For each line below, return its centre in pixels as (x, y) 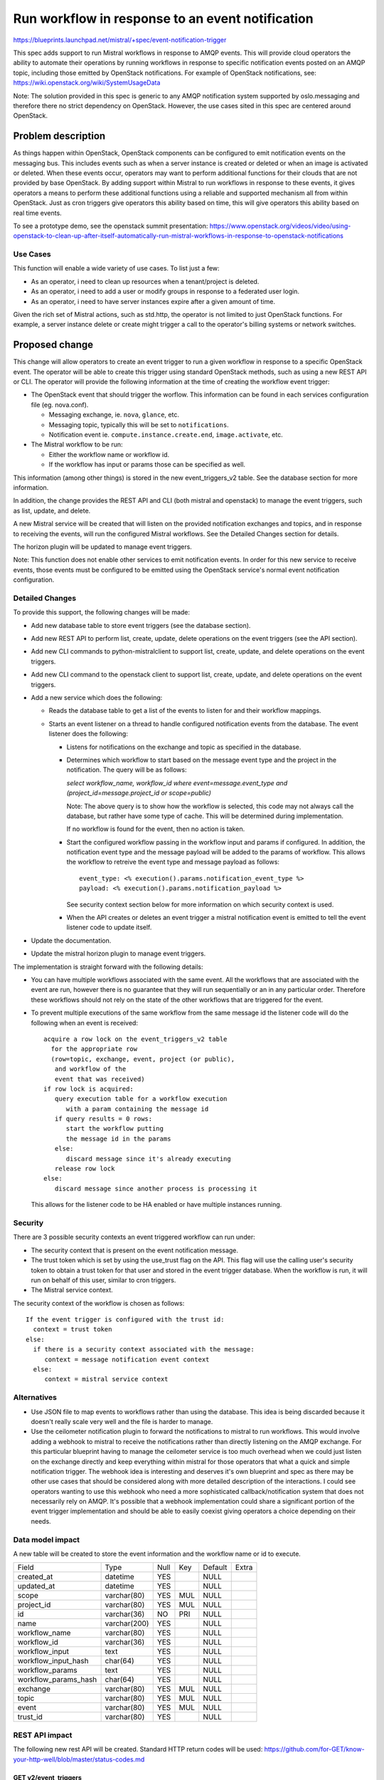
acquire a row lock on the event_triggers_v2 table (135, 1039)
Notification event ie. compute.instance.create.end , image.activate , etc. (166, 435)
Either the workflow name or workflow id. (109, 454)
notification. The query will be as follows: (127, 770)
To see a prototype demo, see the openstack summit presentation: (111, 226)
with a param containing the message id (137, 1109)
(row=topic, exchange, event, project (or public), (143, 1059)
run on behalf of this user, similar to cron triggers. (103, 1280)
